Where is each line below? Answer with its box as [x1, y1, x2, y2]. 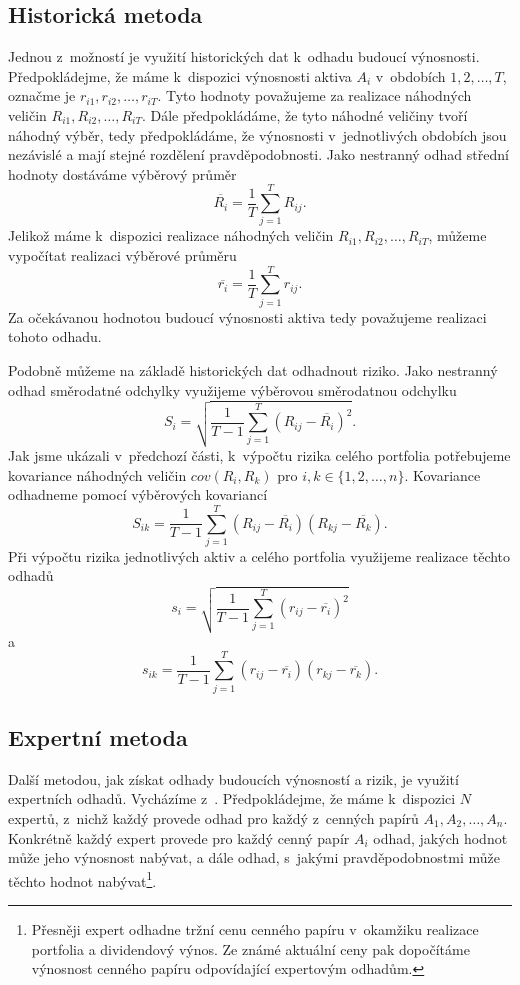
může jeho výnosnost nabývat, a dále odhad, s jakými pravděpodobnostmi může [8, 847, 500, 868]
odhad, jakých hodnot [373, 827, 508, 848]
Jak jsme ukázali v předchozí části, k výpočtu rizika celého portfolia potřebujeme [8, 444, 511, 465]
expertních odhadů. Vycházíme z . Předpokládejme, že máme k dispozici [8, 788, 456, 809]
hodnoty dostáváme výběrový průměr [8, 163, 237, 184]
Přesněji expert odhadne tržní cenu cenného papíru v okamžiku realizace [31, 919, 479, 939]
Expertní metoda [8, 721, 188, 752]
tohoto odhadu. [8, 326, 102, 347]
